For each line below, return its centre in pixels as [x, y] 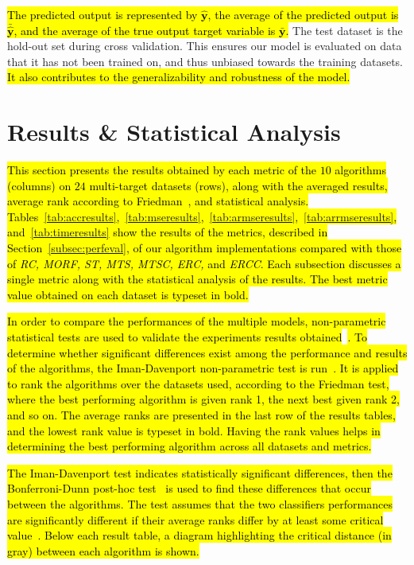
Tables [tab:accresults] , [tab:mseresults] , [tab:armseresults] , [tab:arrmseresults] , [202, 216]
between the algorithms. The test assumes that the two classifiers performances [200, 503]
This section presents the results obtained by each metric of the [162, 170]
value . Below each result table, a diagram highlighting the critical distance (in [199, 535]
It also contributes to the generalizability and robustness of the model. [179, 77]
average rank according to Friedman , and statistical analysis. [158, 201]
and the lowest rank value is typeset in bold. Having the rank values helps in [194, 430]
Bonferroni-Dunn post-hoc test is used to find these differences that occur [189, 488]
